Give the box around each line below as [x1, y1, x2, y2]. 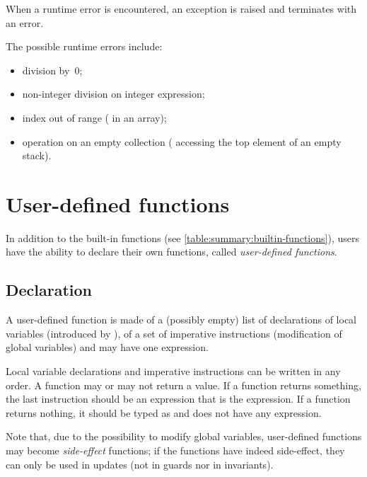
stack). [22, 148, 52, 163]
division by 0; [22, 62, 83, 77]
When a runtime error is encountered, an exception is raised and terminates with [6, 1, 357, 16]
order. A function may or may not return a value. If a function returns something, [6, 377, 361, 392]
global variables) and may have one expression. [6, 340, 209, 355]
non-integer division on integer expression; [22, 86, 205, 101]
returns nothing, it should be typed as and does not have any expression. [6, 405, 322, 420]
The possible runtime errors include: [6, 39, 163, 54]
